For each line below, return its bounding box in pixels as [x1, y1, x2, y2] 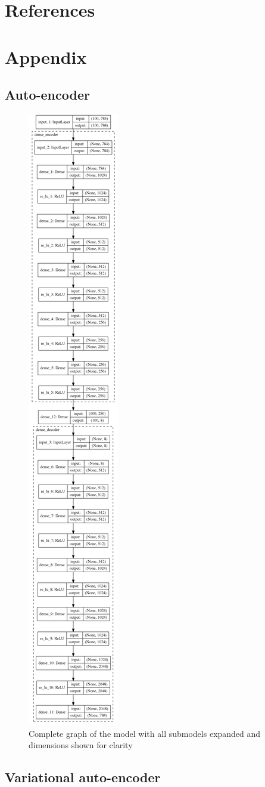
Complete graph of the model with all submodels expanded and [29, 727, 261, 739]
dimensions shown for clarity [29, 739, 133, 751]
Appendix [5, 44, 87, 69]
